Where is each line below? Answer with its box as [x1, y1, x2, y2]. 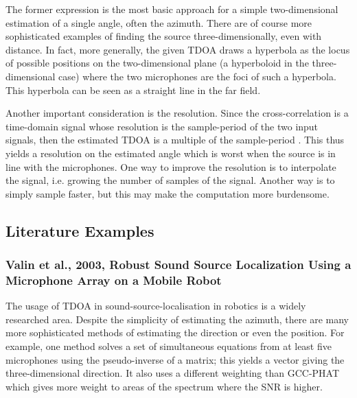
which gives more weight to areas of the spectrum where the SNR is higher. [5, 379, 323, 393]
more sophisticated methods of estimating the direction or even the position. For [5, 325, 345, 340]
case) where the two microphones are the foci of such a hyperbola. [58, 69, 336, 83]
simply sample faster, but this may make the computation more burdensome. [5, 186, 330, 200]
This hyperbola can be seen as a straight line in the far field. [5, 82, 261, 97]
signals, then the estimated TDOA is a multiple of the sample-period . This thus [5, 132, 345, 147]
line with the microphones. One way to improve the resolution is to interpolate [5, 159, 336, 174]
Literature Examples [5, 220, 154, 241]
